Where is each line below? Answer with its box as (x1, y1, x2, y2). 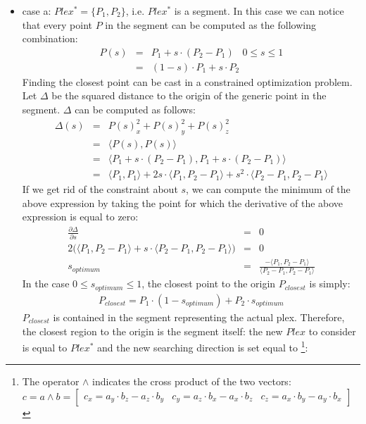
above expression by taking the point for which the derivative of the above (22, 195, 343, 210)
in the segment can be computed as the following (105, 17, 316, 32)
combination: (22, 31, 78, 46)
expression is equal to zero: (22, 209, 139, 224)
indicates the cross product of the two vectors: (92, 374, 291, 389)
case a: (22, 4, 51, 18)
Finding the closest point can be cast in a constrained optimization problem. (22, 74, 353, 89)
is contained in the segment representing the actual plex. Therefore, (53, 309, 345, 324)
